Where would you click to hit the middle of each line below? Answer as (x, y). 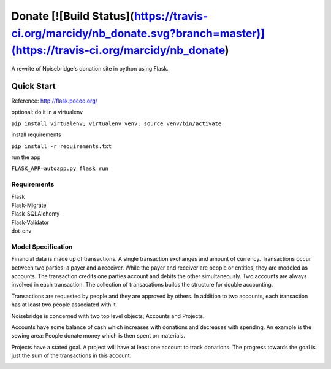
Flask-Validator (30, 222)
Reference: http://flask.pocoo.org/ (55, 101)
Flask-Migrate (29, 205)
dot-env (21, 231)
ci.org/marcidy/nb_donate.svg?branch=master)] (138, 33)
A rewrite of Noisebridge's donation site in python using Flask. (90, 69)
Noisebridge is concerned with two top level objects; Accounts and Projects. (108, 316)
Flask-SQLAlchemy (36, 214)
